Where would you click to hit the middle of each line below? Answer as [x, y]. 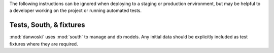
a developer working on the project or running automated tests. [76, 10]
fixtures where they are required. [44, 44]
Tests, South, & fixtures [47, 25]
